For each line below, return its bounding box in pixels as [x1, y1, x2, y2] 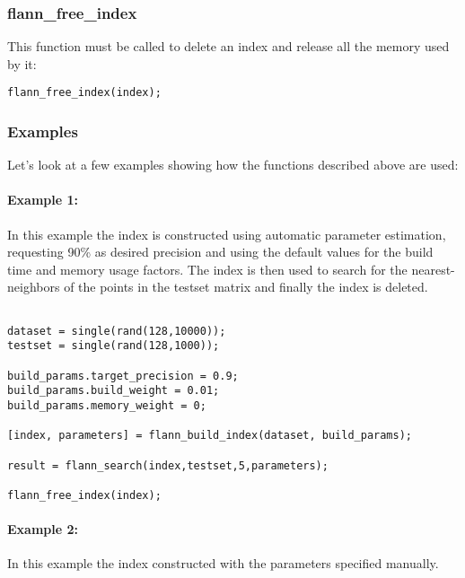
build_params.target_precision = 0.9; [7, 369, 239, 382]
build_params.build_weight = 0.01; [7, 384, 220, 398]
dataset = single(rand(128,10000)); [7, 324, 226, 337]
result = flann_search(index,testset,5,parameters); [7, 459, 329, 472]
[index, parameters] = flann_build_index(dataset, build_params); [7, 429, 413, 442]
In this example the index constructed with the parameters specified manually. [7, 554, 439, 573]
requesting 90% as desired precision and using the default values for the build [7, 242, 434, 261]
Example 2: [7, 520, 78, 539]
